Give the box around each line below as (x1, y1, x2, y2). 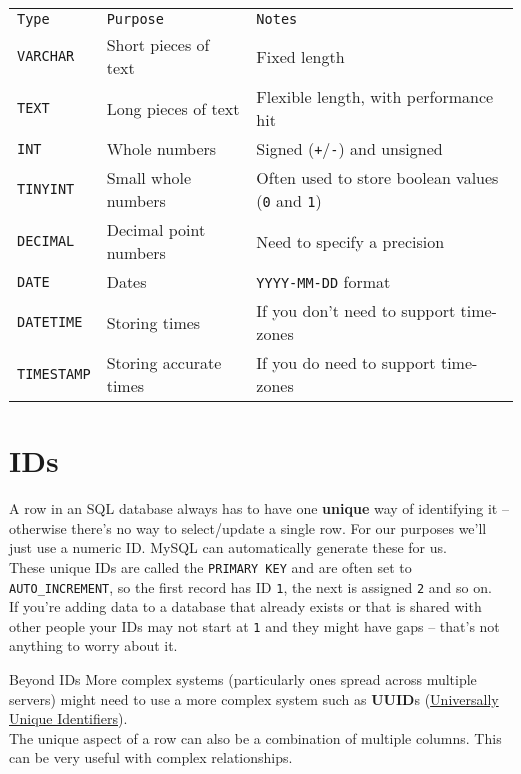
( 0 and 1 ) (256, 189, 322, 212)
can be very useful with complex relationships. (9, 747, 293, 768)
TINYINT (17, 181, 75, 197)
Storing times (106, 310, 201, 334)
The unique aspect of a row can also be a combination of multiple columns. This (9, 727, 502, 748)
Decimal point (106, 218, 206, 241)
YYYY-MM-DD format (256, 270, 391, 293)
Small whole (106, 166, 192, 189)
